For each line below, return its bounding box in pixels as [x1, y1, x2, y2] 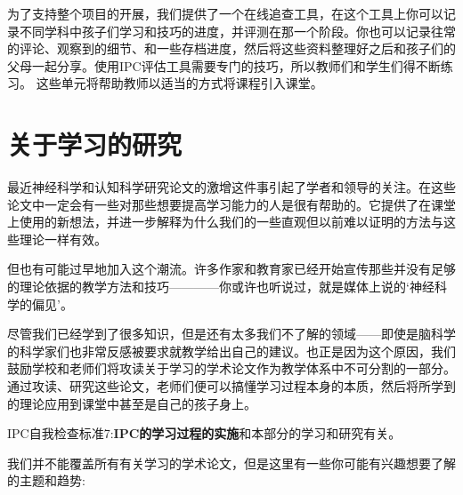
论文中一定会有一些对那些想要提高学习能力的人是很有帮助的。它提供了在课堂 [7, 195, 456, 213]
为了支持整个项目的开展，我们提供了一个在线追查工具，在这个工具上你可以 [7, 4, 443, 22]
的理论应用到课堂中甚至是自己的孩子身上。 [7, 394, 256, 412]
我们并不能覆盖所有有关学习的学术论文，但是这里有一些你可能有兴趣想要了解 [7, 453, 456, 472]
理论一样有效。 [19, 229, 107, 248]
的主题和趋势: [7, 471, 85, 490]
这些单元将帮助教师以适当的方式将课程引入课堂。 [36, 74, 323, 92]
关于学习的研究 [7, 126, 183, 163]
